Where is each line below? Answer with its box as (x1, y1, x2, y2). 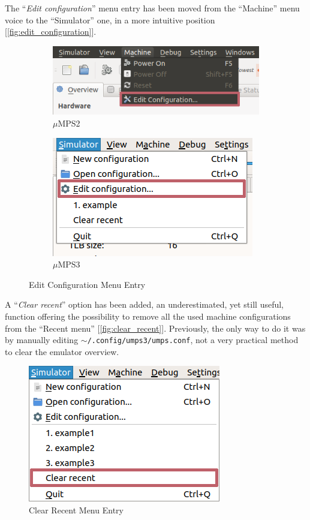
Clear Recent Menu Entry (29, 504, 124, 516)
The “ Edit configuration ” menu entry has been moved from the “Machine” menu (5, 2, 300, 14)
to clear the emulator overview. (5, 345, 119, 357)
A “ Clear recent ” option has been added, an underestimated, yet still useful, (5, 298, 284, 311)
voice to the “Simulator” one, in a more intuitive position (5, 13, 215, 26)
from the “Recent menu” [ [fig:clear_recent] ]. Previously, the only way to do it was (5, 321, 306, 334)
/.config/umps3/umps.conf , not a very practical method (87, 333, 299, 346)
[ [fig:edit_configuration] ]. (5, 25, 97, 38)
